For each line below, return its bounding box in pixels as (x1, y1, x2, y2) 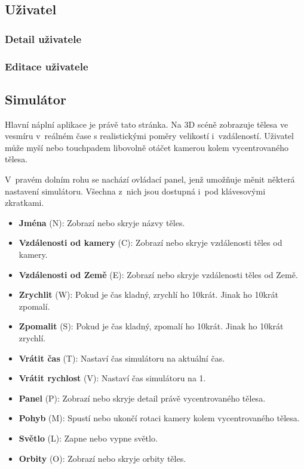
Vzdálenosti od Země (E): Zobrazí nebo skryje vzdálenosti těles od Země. (19, 268, 298, 280)
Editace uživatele (5, 58, 88, 73)
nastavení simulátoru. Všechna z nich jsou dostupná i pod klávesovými (5, 184, 266, 197)
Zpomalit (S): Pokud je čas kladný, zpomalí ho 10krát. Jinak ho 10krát (19, 320, 284, 332)
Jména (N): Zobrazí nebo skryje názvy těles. (19, 216, 185, 229)
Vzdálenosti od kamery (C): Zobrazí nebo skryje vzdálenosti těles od (19, 236, 282, 249)
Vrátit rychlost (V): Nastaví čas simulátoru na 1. (19, 372, 206, 384)
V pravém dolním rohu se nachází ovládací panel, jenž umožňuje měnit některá (5, 173, 295, 186)
